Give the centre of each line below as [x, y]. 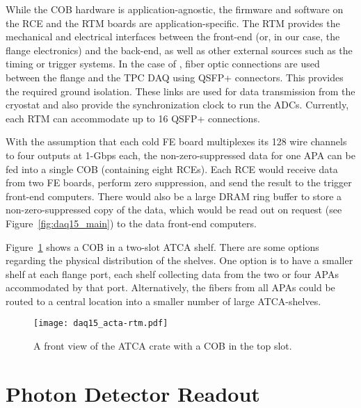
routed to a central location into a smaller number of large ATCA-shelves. [163, 301]
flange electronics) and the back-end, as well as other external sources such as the [179, 50]
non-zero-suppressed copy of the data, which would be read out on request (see [174, 210]
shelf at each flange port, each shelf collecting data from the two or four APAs [172, 274]
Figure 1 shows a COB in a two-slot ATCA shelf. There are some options [162, 246]
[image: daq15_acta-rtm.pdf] [101, 324]
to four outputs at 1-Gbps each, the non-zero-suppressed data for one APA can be [180, 155]
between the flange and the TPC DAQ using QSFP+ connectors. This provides [175, 77]
